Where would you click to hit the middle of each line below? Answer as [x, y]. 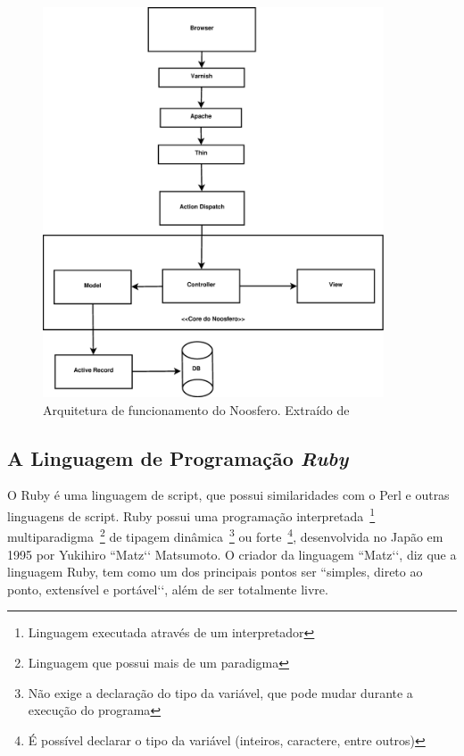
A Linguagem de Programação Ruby [178, 457]
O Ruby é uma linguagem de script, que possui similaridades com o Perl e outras [228, 495]
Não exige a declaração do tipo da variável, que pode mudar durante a [220, 692]
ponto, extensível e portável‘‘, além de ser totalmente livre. [168, 589]
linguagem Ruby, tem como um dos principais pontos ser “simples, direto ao [215, 572]
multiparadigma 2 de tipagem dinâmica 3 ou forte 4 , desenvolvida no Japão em [225, 535]
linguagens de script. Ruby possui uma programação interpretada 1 [191, 515]
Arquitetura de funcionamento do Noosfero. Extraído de [196, 409]
